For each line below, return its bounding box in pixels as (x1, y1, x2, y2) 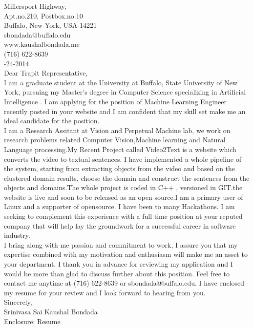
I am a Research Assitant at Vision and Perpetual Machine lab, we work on (4, 125, 231, 135)
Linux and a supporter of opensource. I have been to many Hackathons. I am (4, 201, 235, 212)
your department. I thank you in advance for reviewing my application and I (4, 259, 233, 269)
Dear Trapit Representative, (4, 68, 88, 78)
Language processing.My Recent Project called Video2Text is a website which (4, 144, 236, 154)
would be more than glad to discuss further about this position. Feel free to (4, 268, 230, 278)
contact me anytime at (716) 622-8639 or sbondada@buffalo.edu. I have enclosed (4, 278, 245, 288)
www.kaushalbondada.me (4, 39, 80, 49)
